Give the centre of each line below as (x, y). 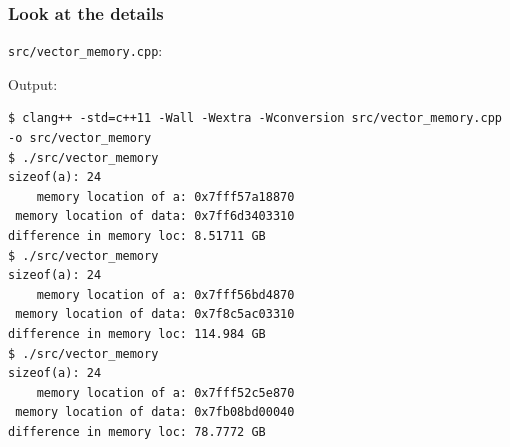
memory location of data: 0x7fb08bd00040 (155, 412)
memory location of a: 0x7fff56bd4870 (165, 294)
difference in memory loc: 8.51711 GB (137, 236)
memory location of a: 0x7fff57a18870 (165, 196)
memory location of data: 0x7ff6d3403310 (155, 216)
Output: (33, 83)
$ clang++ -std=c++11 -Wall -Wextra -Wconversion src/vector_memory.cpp (255, 118)
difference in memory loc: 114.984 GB (137, 334)
